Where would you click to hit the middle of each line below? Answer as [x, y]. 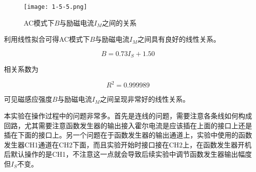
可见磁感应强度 [28, 99]
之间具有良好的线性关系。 [179, 39]
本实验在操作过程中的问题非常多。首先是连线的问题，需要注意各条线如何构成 [128, 115]
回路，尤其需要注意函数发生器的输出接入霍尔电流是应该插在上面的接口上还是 [128, 125]
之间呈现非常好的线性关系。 [145, 99]
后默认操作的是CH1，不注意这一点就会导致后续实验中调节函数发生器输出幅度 [128, 154]
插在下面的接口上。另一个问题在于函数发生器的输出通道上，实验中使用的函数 [128, 135]
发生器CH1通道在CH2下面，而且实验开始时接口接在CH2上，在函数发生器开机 [128, 144]
